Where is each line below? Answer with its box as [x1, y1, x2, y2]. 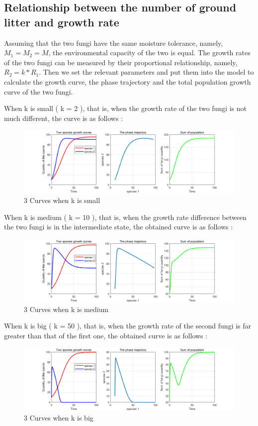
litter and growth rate [4, 14, 119, 29]
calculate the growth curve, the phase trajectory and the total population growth [4, 76, 251, 87]
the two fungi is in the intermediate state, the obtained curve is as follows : [4, 221, 233, 232]
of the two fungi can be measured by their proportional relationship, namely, [4, 57, 238, 67]
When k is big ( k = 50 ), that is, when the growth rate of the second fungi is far [4, 320, 252, 331]
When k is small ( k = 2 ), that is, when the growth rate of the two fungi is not [4, 103, 247, 113]
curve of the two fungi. [4, 86, 73, 97]
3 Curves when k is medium [24, 304, 109, 314]
